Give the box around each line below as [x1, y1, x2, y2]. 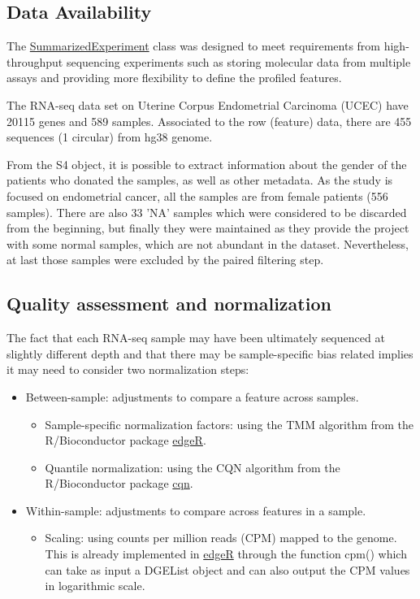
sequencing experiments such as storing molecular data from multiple [66, 53, 411, 70]
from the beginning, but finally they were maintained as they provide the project [6, 219, 409, 237]
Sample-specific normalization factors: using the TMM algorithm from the [45, 415, 414, 432]
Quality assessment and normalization [6, 291, 331, 316]
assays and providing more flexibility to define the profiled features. [6, 69, 342, 86]
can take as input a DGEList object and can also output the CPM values [45, 561, 410, 578]
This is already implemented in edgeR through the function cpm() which [45, 545, 407, 562]
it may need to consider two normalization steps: [6, 361, 249, 378]
